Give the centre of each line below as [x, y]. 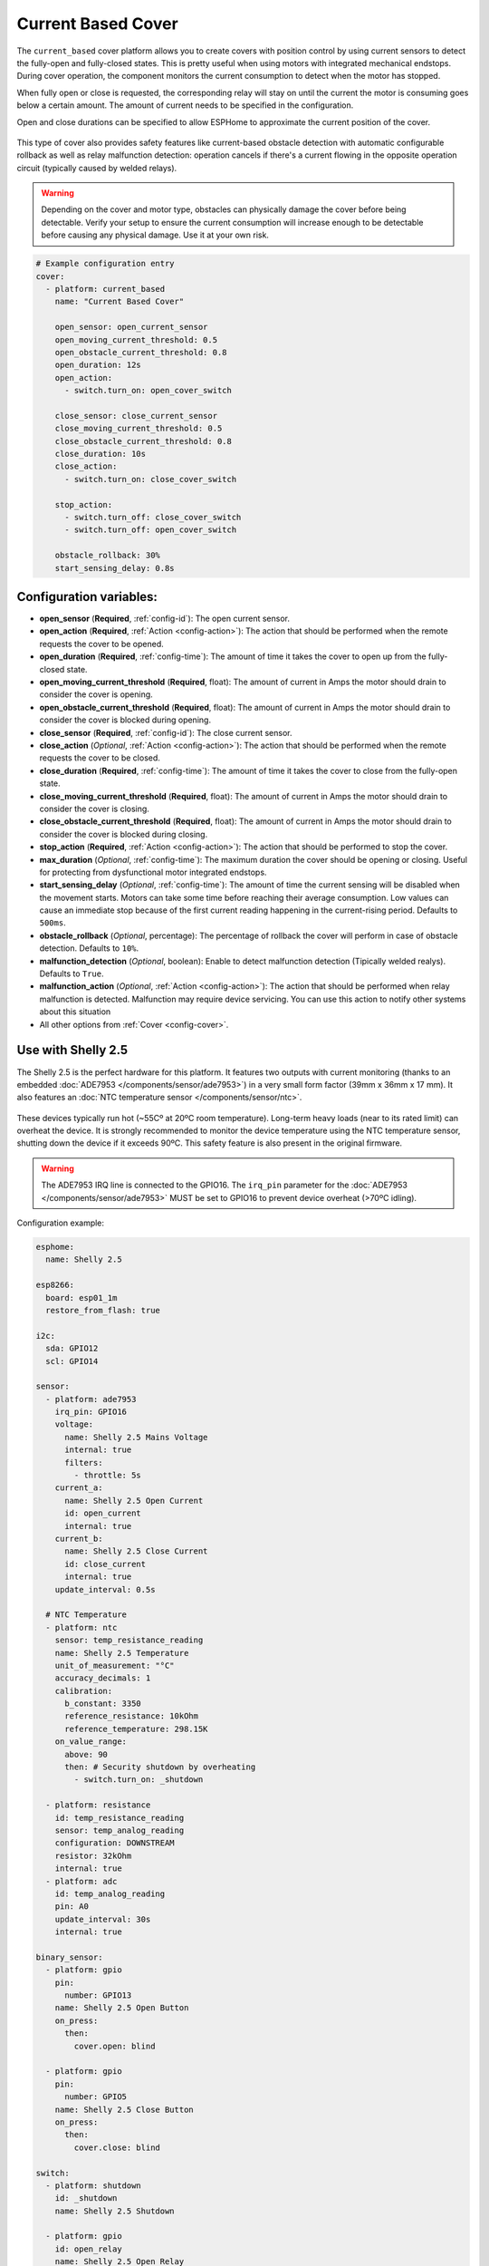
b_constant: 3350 [103, 1704]
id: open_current [103, 1513]
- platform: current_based [105, 289]
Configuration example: [60, 1223]
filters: [84, 1462]
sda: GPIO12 [72, 1349]
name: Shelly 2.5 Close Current [136, 1551]
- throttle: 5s [108, 1476]
